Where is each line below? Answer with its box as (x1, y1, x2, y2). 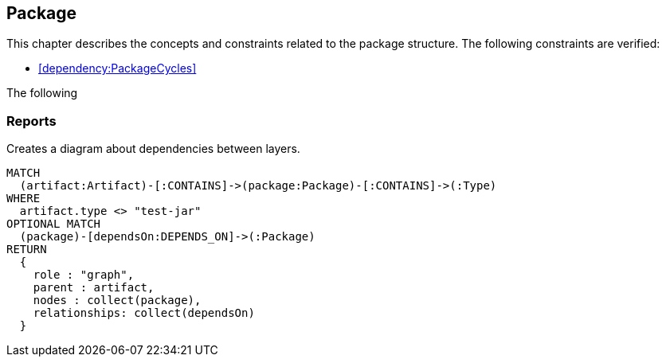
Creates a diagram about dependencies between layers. (6, 142, 300, 156)
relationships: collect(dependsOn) (33, 306, 255, 320)
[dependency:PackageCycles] (38, 61, 197, 76)
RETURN (6, 243, 47, 256)
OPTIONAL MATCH (6, 217, 101, 231)
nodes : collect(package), (33, 294, 202, 307)
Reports (6, 112, 57, 129)
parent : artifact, (33, 281, 155, 295)
